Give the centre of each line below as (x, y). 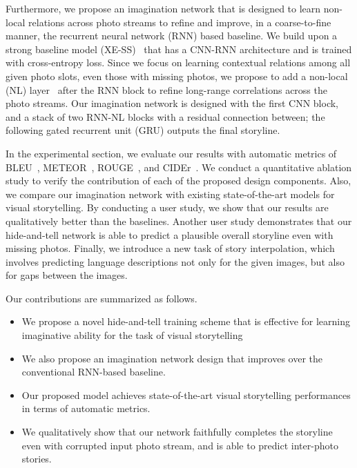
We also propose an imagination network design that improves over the (172, 358)
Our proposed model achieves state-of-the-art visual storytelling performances (186, 394)
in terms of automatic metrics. (86, 408)
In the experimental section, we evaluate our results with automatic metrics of (171, 153)
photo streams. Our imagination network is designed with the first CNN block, (172, 103)
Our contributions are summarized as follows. (102, 298)
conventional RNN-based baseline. (94, 372)
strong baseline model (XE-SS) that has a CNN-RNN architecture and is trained (179, 49)
